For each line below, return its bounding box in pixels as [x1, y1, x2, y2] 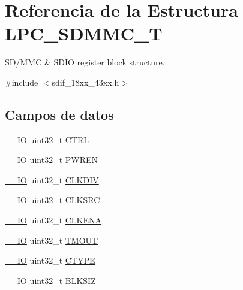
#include [5, 75, 38, 88]
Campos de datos [5, 105, 114, 123]
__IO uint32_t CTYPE [5, 254, 95, 267]
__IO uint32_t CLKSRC [5, 194, 100, 206]
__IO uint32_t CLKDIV [5, 173, 99, 186]
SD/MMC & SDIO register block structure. [5, 56, 165, 68]
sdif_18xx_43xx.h [52, 75, 119, 88]
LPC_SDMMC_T [5, 21, 163, 46]
